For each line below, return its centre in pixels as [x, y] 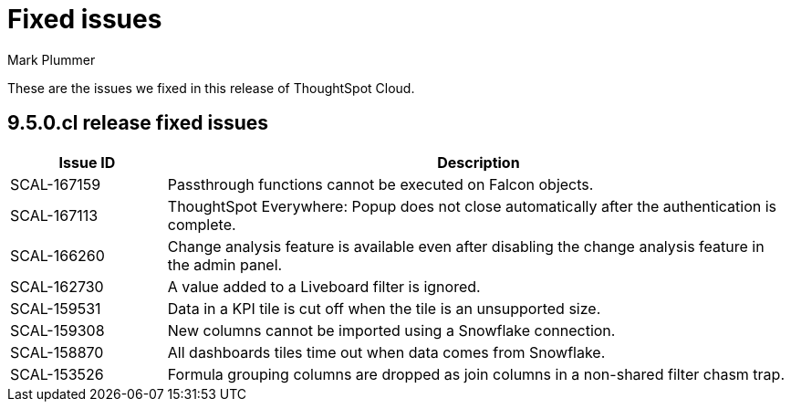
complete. [202, 224]
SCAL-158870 [57, 352]
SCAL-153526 [57, 374]
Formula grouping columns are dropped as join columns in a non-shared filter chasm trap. [476, 374]
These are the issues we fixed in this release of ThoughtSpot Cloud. [211, 88]
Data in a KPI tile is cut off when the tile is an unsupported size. [384, 308]
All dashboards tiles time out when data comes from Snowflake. [386, 352]
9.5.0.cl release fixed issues [138, 123]
